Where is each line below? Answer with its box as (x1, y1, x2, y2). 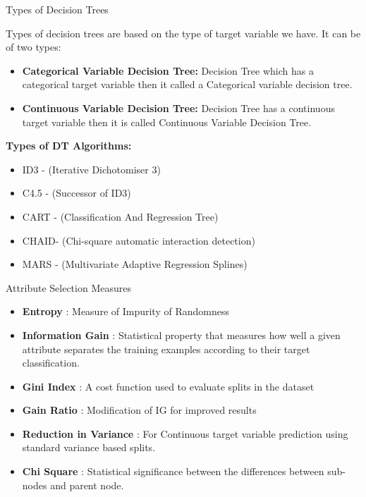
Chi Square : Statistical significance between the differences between (22, 464, 324, 479)
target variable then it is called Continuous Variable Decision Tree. (22, 114, 312, 129)
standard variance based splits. (22, 440, 156, 455)
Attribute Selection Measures (6, 280, 131, 295)
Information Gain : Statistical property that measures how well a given (22, 327, 341, 342)
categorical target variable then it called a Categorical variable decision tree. (22, 77, 353, 92)
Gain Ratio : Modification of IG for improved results (22, 403, 257, 417)
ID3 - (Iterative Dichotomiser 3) (22, 161, 161, 176)
